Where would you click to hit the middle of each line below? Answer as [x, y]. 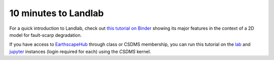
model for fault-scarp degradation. [46, 35]
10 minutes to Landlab [57, 13]
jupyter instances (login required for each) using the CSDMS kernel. [80, 51]
